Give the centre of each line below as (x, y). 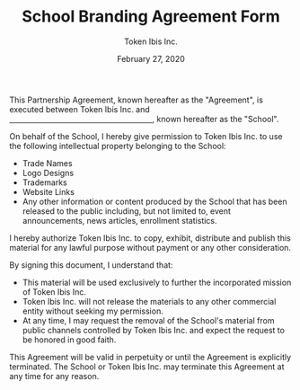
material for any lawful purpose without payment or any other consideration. (150, 247)
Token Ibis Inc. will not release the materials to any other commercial (149, 301)
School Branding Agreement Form (151, 17)
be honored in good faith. (69, 340)
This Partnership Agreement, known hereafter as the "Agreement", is (136, 100)
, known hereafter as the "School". (216, 119)
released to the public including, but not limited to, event (127, 211)
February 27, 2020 (151, 58)
